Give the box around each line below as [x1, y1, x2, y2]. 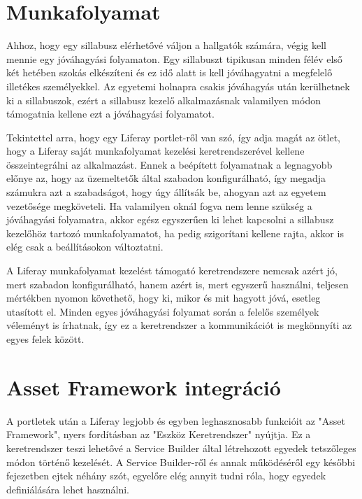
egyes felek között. [6, 332, 85, 346]
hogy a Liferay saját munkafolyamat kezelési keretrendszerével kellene [6, 143, 305, 158]
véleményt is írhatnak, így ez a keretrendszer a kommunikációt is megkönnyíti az [6, 318, 352, 332]
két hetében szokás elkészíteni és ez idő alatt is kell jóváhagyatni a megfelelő [6, 65, 333, 80]
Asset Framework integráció [6, 372, 281, 401]
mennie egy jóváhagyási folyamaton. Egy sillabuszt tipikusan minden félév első [6, 51, 342, 66]
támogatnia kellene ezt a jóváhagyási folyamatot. [6, 106, 215, 121]
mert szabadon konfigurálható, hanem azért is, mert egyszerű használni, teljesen [6, 276, 349, 291]
